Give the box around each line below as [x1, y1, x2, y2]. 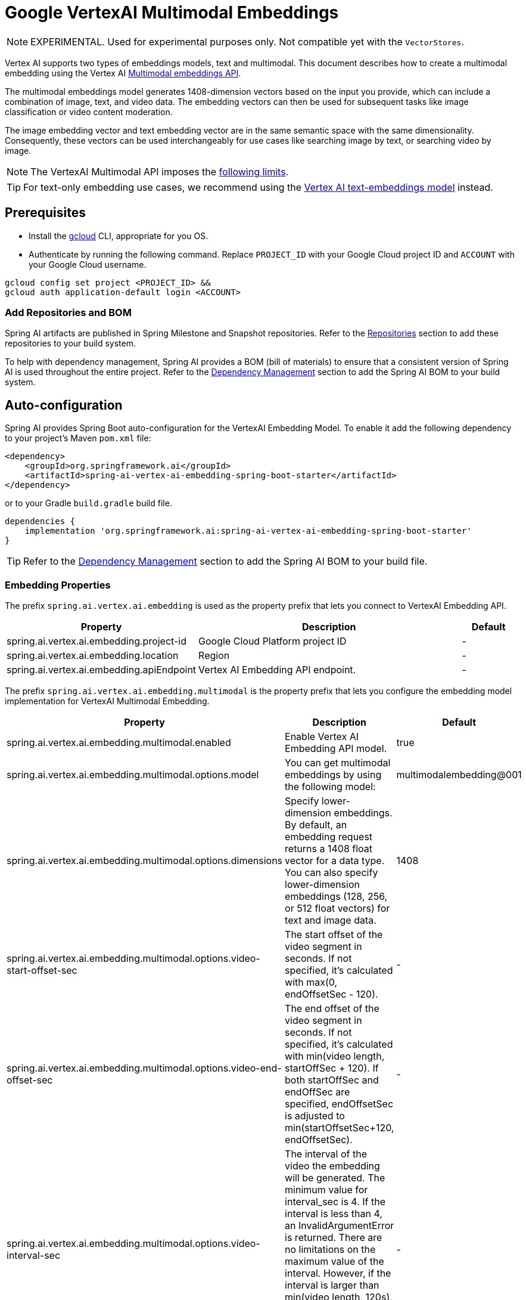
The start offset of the [285, 928, 383, 940]
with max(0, [285, 976, 338, 988]
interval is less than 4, [285, 1207, 382, 1219]
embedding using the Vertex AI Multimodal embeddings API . [5, 67, 241, 78]
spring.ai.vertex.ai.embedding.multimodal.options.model [7, 768, 259, 781]
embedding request [285, 830, 373, 843]
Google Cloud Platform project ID [198, 634, 347, 647]
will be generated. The [285, 1171, 385, 1184]
